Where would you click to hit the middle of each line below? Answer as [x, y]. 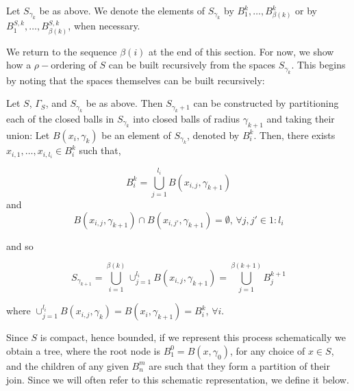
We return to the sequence [62, 51]
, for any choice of [267, 350]
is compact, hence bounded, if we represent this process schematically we [193, 337]
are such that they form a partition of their [239, 365]
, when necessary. [104, 26]
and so [20, 245]
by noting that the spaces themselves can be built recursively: [136, 80]
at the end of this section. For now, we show [241, 51]
